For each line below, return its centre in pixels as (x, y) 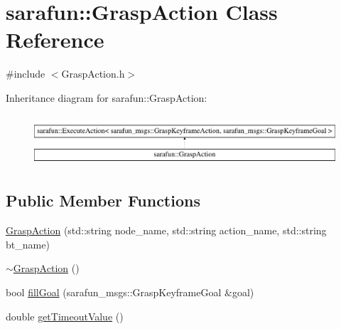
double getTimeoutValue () (65, 316)
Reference (55, 40)
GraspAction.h (93, 74)
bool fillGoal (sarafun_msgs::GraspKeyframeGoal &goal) (130, 292)
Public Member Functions (103, 200)
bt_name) (28, 244)
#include (26, 74)
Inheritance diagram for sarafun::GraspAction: (107, 97)
